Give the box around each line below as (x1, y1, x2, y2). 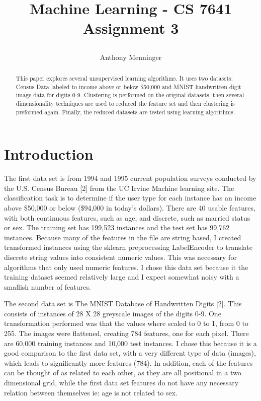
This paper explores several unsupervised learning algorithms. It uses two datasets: (16, 74, 233, 82)
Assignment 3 (82, 18, 179, 38)
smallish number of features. (4, 281, 91, 292)
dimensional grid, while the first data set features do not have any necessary (4, 377, 239, 388)
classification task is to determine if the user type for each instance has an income (4, 192, 256, 203)
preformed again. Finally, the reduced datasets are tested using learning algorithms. (16, 107, 235, 116)
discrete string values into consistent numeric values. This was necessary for (4, 251, 237, 262)
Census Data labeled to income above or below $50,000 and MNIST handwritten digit (16, 82, 241, 91)
